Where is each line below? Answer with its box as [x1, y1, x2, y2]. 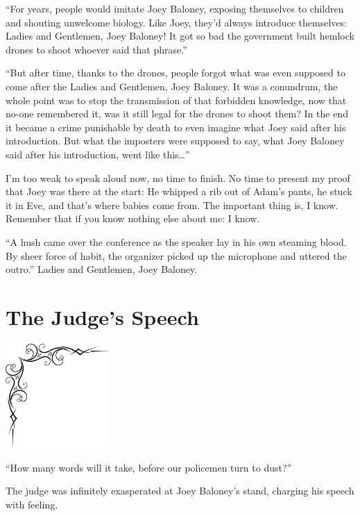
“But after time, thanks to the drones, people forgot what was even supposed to [6, 65, 345, 80]
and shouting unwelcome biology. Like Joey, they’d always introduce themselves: [6, 15, 347, 29]
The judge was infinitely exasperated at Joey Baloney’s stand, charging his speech [6, 483, 354, 498]
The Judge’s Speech [6, 302, 199, 331]
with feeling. [6, 497, 58, 511]
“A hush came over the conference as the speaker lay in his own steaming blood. [6, 234, 347, 249]
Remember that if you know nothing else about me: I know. [6, 211, 260, 226]
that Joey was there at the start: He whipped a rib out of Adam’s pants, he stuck [6, 184, 352, 199]
